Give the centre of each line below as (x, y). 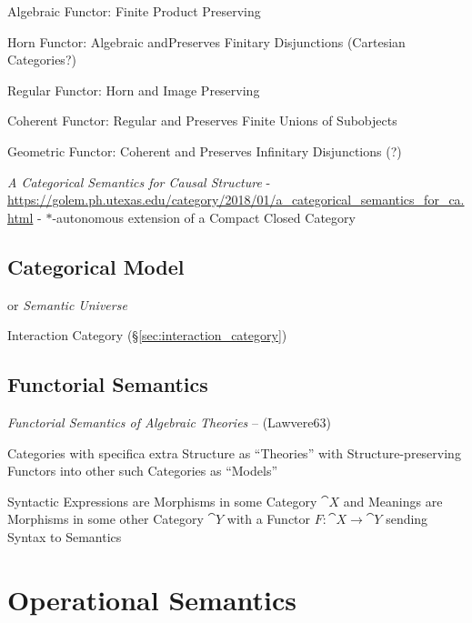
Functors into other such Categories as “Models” (143, 471)
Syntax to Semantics (65, 536)
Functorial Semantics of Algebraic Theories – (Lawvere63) (169, 422)
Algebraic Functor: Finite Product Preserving (134, 11)
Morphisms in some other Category (105, 519)
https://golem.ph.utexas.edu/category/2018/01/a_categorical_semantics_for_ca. (236, 200)
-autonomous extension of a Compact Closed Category (204, 217)
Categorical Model (96, 266)
